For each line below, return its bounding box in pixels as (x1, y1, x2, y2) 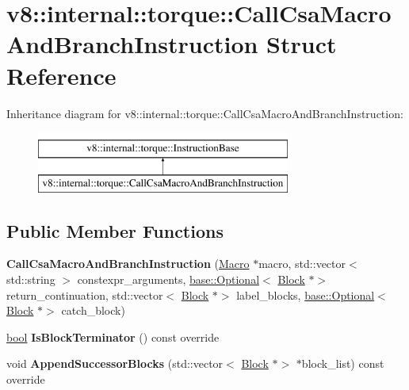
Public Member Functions (6, 218, 224, 243)
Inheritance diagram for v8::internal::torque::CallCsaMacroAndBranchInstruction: (6, 105, 403, 121)
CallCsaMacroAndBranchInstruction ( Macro (6, 255, 250, 272)
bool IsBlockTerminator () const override (6, 328, 220, 345)
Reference (6, 59, 117, 91)
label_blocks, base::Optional (236, 286, 375, 303)
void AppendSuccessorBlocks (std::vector (6, 355, 224, 372)
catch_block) (61, 302, 125, 319)
